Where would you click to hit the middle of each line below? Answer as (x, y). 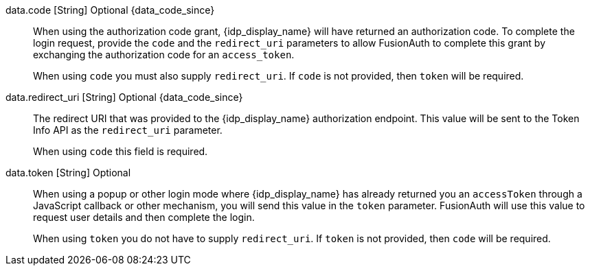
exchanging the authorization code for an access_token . (164, 55)
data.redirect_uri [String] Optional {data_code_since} (124, 97)
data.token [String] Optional (68, 173)
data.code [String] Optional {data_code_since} (110, 10)
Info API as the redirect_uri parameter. (128, 130)
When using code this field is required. (121, 151)
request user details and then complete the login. (144, 217)
